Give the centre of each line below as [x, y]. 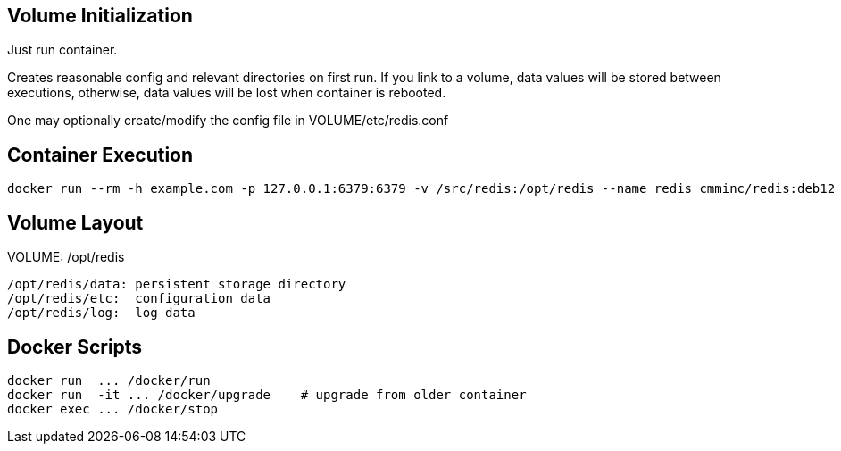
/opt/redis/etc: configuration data [139, 299]
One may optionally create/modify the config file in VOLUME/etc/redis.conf [228, 121]
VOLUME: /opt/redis [66, 257]
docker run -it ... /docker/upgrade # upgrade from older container [267, 394]
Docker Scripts [75, 347]
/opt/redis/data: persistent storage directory [177, 284]
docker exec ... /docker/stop [113, 409]
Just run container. [62, 50]
